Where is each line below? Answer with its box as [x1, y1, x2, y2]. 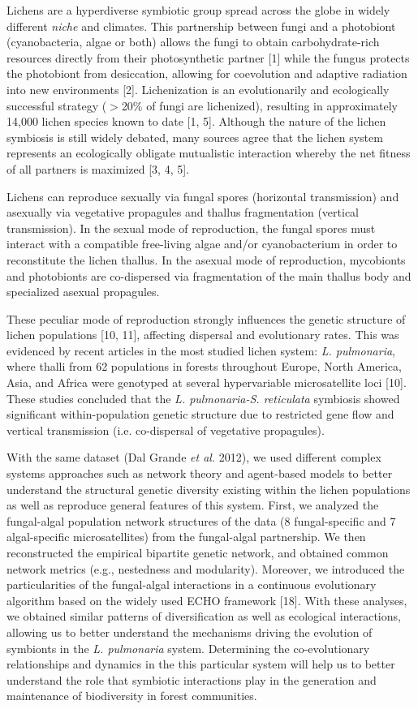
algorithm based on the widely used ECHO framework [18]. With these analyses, [6, 591, 407, 608]
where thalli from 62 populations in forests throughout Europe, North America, [6, 358, 402, 375]
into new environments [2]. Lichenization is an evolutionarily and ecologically [6, 80, 390, 97]
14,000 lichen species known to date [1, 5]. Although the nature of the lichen [6, 113, 386, 130]
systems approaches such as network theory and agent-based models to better [6, 465, 393, 482]
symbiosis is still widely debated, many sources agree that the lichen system [6, 128, 383, 145]
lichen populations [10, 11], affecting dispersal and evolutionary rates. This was [6, 326, 399, 343]
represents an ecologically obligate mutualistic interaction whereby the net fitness [6, 144, 411, 161]
